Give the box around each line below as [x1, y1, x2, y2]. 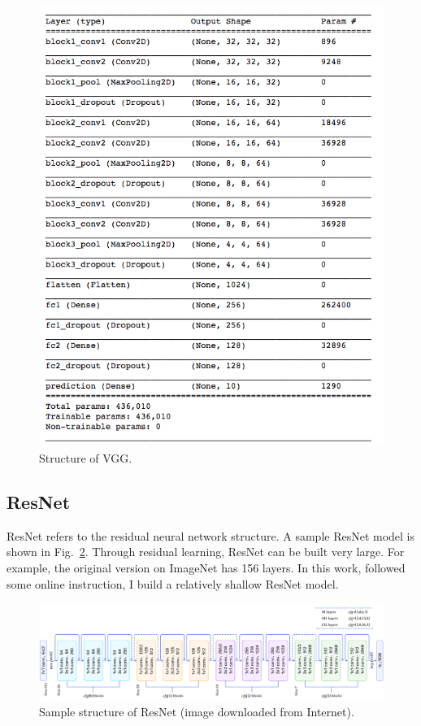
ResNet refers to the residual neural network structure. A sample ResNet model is [7, 527, 415, 544]
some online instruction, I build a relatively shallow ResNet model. [7, 575, 339, 592]
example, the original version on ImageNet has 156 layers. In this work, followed [7, 559, 406, 576]
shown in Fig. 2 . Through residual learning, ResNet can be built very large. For [7, 543, 405, 560]
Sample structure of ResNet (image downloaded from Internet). [39, 703, 354, 720]
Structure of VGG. [39, 449, 132, 466]
